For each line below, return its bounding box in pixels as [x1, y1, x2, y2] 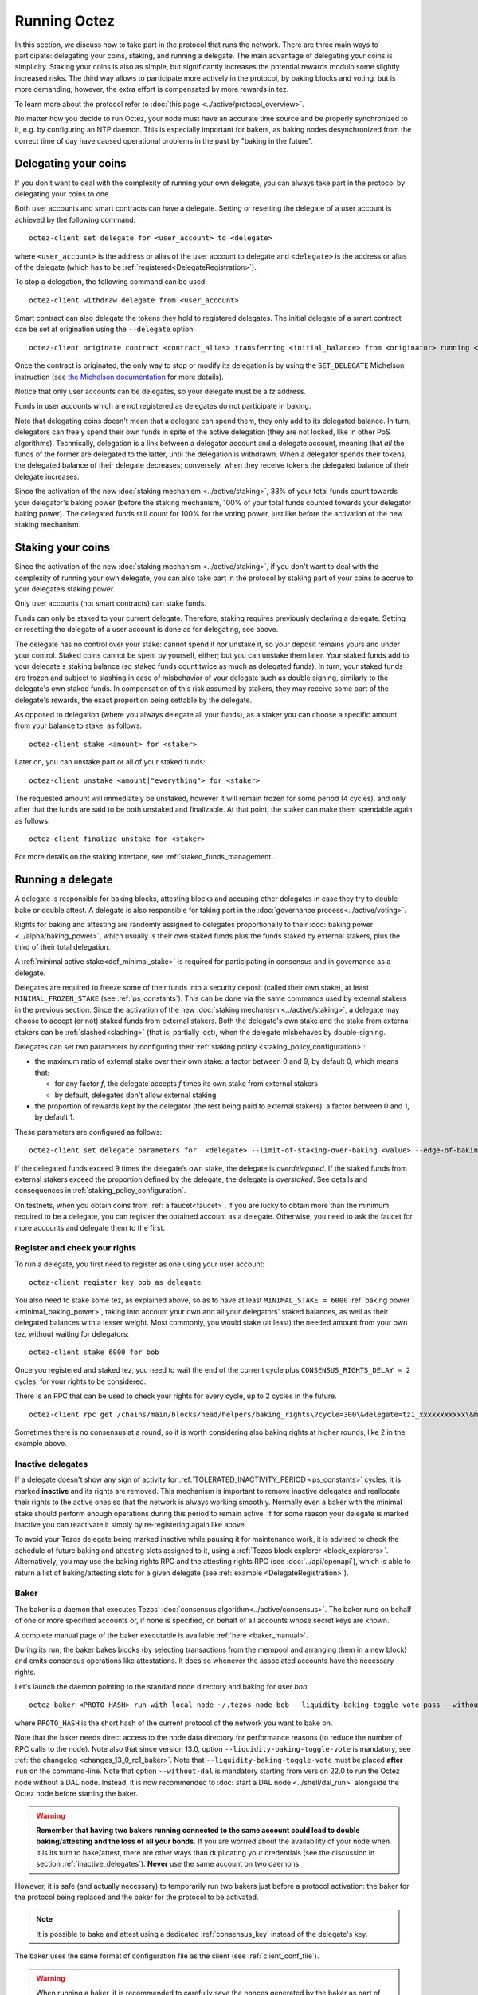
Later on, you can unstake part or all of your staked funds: [14, 757, 206, 767]
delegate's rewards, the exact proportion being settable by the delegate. [14, 695, 253, 705]
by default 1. [34, 1112, 75, 1122]
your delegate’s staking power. [14, 584, 116, 594]
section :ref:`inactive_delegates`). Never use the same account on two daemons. [36, 1859, 302, 1869]
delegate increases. [14, 472, 80, 481]
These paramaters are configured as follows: [14, 1127, 163, 1136]
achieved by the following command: [14, 215, 136, 224]
